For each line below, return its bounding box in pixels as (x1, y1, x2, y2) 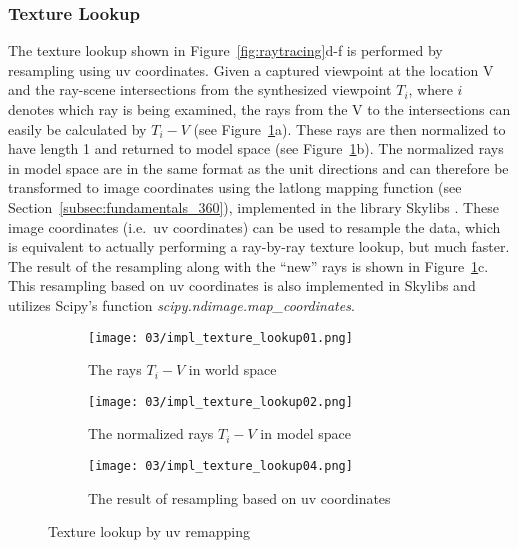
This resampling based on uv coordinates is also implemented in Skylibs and (8, 275, 476, 296)
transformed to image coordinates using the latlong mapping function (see (8, 177, 462, 198)
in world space (188, 359, 277, 380)
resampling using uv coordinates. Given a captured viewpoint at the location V (8, 59, 494, 80)
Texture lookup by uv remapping (48, 521, 250, 542)
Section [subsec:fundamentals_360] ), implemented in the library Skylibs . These (8, 196, 499, 217)
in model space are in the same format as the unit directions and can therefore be (8, 157, 509, 178)
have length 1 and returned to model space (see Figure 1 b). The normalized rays (8, 138, 504, 159)
